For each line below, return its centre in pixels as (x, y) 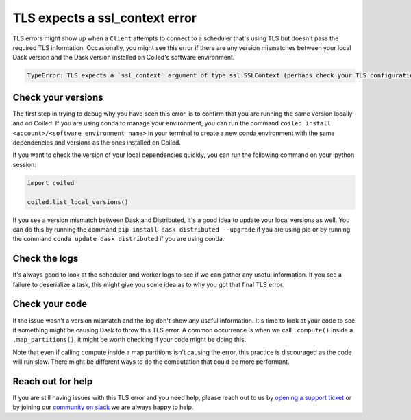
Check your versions (58, 97)
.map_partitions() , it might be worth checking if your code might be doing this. (129, 340)
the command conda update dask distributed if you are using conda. (119, 239)
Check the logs (46, 259)
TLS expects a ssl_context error (104, 18)
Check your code (50, 304)
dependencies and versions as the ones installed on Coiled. (97, 142)
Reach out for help (53, 381)
